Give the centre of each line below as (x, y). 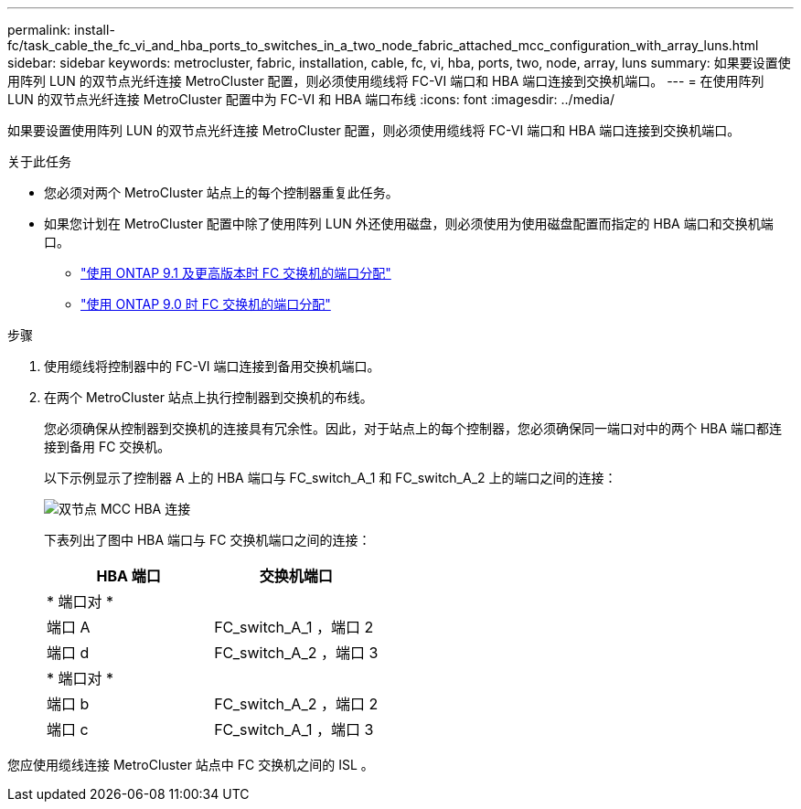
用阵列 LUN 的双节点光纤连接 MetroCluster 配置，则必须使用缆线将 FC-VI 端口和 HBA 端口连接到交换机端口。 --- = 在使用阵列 (386, 81)
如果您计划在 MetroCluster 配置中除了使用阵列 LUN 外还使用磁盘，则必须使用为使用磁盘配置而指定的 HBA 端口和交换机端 (409, 224)
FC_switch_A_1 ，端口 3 (294, 729)
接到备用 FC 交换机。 (107, 447)
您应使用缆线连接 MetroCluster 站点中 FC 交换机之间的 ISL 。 (191, 765)
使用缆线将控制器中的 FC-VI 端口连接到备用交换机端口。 (212, 366)
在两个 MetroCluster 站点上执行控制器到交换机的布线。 (208, 397)
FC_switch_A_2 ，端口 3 (296, 653)
